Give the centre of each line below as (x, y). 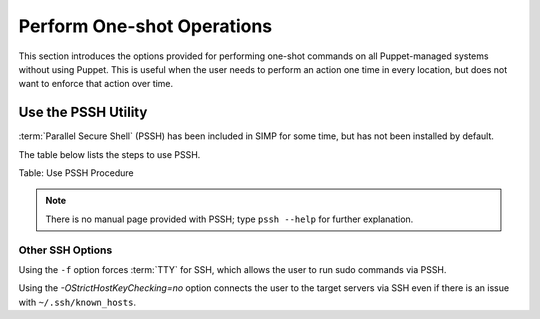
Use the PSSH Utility (83, 112)
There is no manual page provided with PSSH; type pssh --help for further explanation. (229, 219)
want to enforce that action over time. (96, 84)
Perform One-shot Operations (145, 26)
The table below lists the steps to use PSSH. (109, 154)
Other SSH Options (65, 250)
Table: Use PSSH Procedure (76, 173)
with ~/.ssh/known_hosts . (77, 302)
